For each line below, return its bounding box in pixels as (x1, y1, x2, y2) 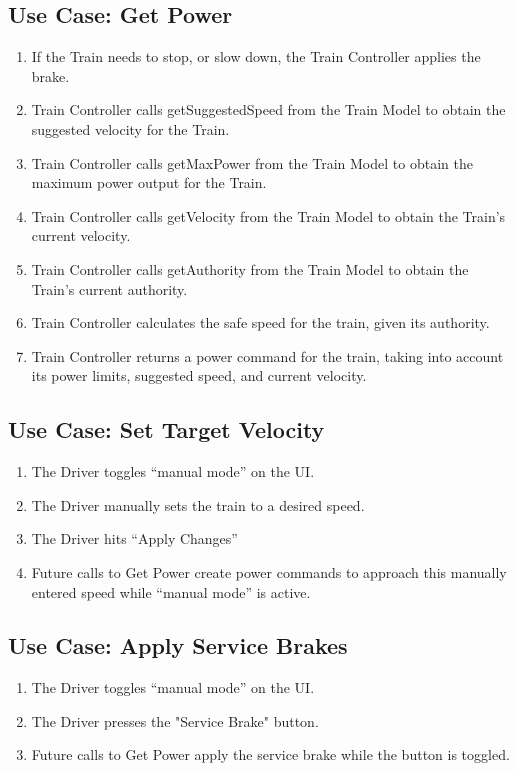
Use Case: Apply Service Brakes (8, 630, 348, 661)
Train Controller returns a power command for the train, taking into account (31, 345, 504, 366)
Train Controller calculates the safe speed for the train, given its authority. (31, 312, 490, 333)
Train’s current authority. (31, 278, 188, 299)
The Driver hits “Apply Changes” (31, 528, 238, 549)
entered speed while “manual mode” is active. (31, 581, 311, 602)
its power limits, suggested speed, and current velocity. (31, 365, 367, 386)
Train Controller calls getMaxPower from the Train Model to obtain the (31, 152, 473, 173)
